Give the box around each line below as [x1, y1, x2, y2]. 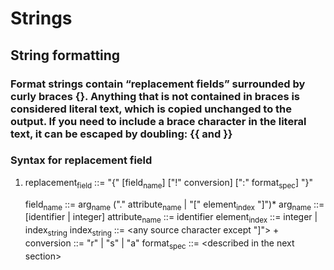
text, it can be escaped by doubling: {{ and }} [10, 127, 233, 141]
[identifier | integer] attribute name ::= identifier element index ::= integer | [24, 211, 318, 226]
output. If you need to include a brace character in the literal [10, 114, 307, 128]
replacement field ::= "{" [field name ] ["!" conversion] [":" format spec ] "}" [24, 176, 314, 191]
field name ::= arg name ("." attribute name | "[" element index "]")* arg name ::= [24, 198, 325, 212]
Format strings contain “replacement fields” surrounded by [10, 77, 306, 91]
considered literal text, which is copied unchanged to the [10, 102, 293, 116]
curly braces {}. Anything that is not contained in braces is [10, 89, 301, 103]
